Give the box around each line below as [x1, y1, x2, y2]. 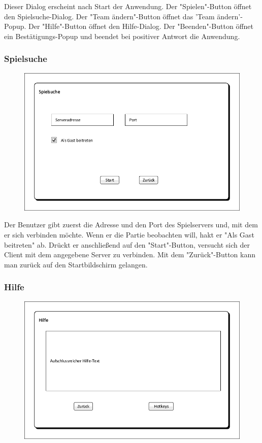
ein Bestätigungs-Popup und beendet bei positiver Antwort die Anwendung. [4, 30, 240, 41]
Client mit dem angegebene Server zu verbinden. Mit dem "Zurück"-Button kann [4, 249, 255, 260]
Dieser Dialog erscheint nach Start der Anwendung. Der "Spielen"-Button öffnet [4, 1, 252, 11]
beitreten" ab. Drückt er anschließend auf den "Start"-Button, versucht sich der [4, 239, 250, 250]
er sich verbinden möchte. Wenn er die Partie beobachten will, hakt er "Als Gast [4, 229, 254, 240]
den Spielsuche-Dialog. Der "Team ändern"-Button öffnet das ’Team [4, 11, 215, 21]
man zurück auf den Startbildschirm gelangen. [4, 259, 148, 269]
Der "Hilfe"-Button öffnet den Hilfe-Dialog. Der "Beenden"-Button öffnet [28, 21, 254, 31]
